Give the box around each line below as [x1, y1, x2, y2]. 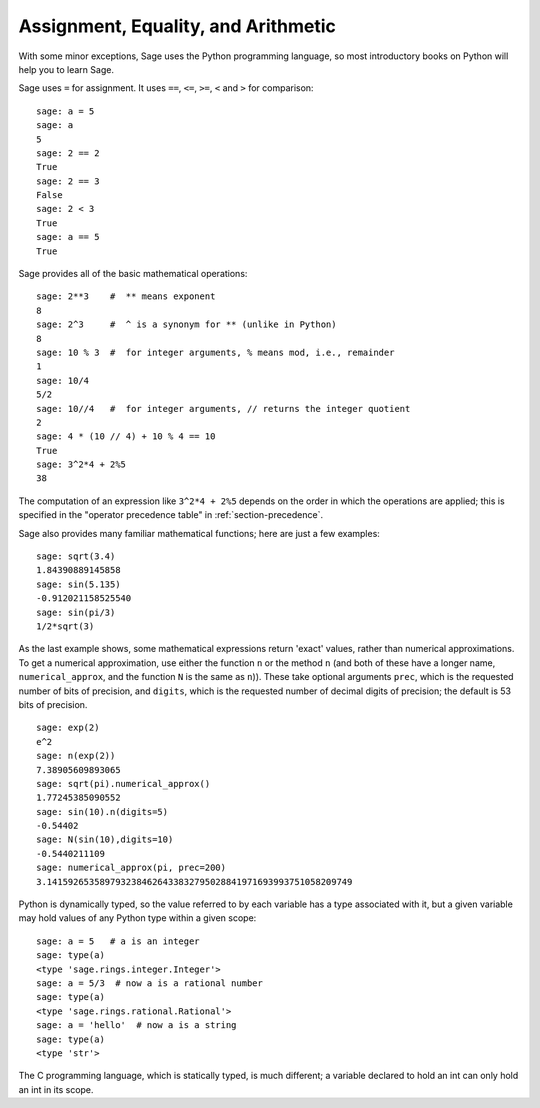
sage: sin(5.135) [36, 578, 121, 590]
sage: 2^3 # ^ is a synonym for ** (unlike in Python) [36, 319, 337, 330]
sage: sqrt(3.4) [36, 551, 116, 562]
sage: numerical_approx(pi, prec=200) [36, 862, 227, 874]
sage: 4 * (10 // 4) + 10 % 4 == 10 [36, 431, 216, 442]
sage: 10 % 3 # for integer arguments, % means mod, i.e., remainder [36, 346, 395, 358]
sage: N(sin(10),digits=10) [36, 834, 174, 845]
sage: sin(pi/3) [36, 606, 116, 618]
